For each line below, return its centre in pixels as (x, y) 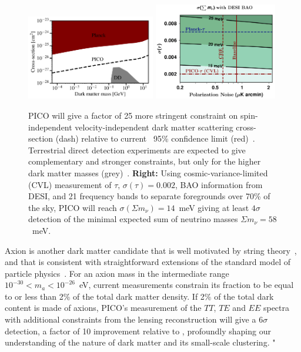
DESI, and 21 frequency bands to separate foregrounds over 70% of (149, 196)
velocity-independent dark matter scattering (154, 127)
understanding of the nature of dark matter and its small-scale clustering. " (140, 342)
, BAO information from (219, 184)
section (41, 138)
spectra (276, 308)
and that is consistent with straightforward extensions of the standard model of (148, 262)
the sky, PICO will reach (73, 207)
